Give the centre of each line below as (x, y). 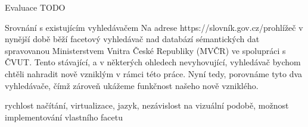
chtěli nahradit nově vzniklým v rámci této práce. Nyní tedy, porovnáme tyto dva (154, 73)
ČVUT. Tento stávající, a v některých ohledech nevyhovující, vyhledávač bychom (153, 62)
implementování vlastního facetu (64, 117)
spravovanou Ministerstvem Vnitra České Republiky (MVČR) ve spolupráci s (145, 50)
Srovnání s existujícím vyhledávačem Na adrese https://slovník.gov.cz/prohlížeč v (154, 27)
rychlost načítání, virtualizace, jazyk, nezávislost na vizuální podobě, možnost (147, 105)
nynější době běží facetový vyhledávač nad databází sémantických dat (132, 39)
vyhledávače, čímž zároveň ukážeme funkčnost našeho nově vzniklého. (132, 85)
